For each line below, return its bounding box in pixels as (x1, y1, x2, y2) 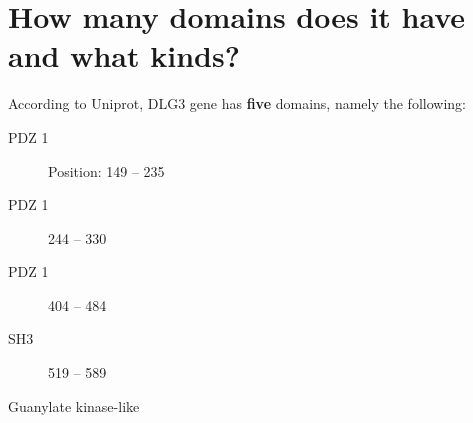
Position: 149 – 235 (48, 160, 165, 181)
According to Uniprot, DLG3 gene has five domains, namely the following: (8, 93, 466, 114)
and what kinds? (8, 35, 240, 76)
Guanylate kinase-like (8, 395, 140, 416)
